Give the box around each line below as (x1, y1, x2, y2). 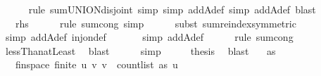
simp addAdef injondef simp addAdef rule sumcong (5, 30, 294, 44)
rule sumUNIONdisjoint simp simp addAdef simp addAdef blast (28, 2, 316, 16)
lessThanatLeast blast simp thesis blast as (5, 43, 276, 58)
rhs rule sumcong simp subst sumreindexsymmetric (15, 15, 296, 30)
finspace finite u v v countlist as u (15, 57, 178, 72)
